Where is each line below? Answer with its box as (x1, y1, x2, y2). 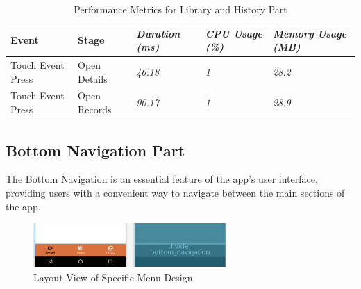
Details (78, 71, 108, 85)
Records (78, 102, 112, 117)
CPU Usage (205, 26, 262, 40)
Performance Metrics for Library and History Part (74, 2, 287, 16)
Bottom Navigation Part (6, 139, 185, 160)
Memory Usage (272, 26, 347, 40)
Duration (136, 26, 180, 40)
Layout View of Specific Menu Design (33, 270, 193, 284)
